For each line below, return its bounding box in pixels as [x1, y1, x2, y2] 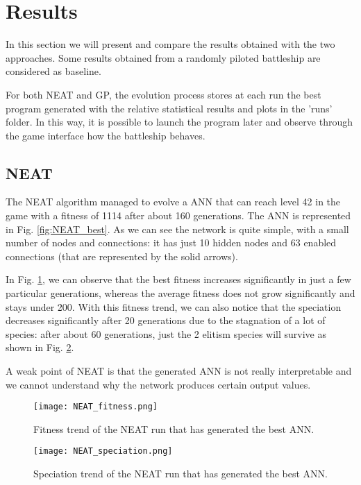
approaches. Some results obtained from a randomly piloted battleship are [6, 50, 321, 65]
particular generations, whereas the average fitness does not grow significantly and [6, 286, 355, 300]
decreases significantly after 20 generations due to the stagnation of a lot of [6, 313, 326, 327]
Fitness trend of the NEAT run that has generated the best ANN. [33, 421, 314, 436]
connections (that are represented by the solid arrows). [6, 248, 238, 263]
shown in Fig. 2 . [6, 340, 74, 355]
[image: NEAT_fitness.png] [33, 402, 158, 412]
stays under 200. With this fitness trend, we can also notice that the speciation [6, 299, 342, 314]
